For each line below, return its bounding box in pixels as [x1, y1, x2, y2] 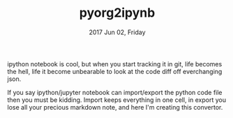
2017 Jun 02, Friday [89, 28, 146, 36]
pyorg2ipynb [79, 5, 156, 21]
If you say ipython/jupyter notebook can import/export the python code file [7, 88, 223, 96]
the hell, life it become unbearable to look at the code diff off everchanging [7, 67, 223, 75]
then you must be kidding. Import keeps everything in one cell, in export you [7, 96, 227, 104]
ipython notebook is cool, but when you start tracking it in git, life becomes [7, 59, 223, 68]
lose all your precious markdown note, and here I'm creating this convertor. [7, 103, 223, 111]
